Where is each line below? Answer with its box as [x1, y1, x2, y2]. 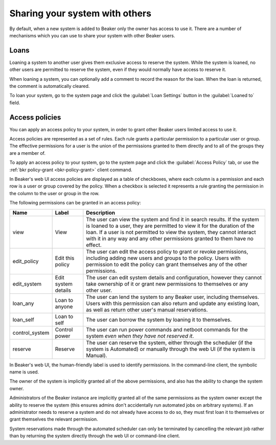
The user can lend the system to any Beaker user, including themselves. [86, 293, 259, 300]
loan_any [12, 299, 34, 307]
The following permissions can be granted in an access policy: [9, 200, 141, 206]
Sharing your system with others [9, 8, 152, 19]
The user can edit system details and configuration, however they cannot [86, 274, 262, 281]
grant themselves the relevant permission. [9, 416, 98, 423]
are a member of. [9, 150, 46, 156]
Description [86, 209, 115, 216]
